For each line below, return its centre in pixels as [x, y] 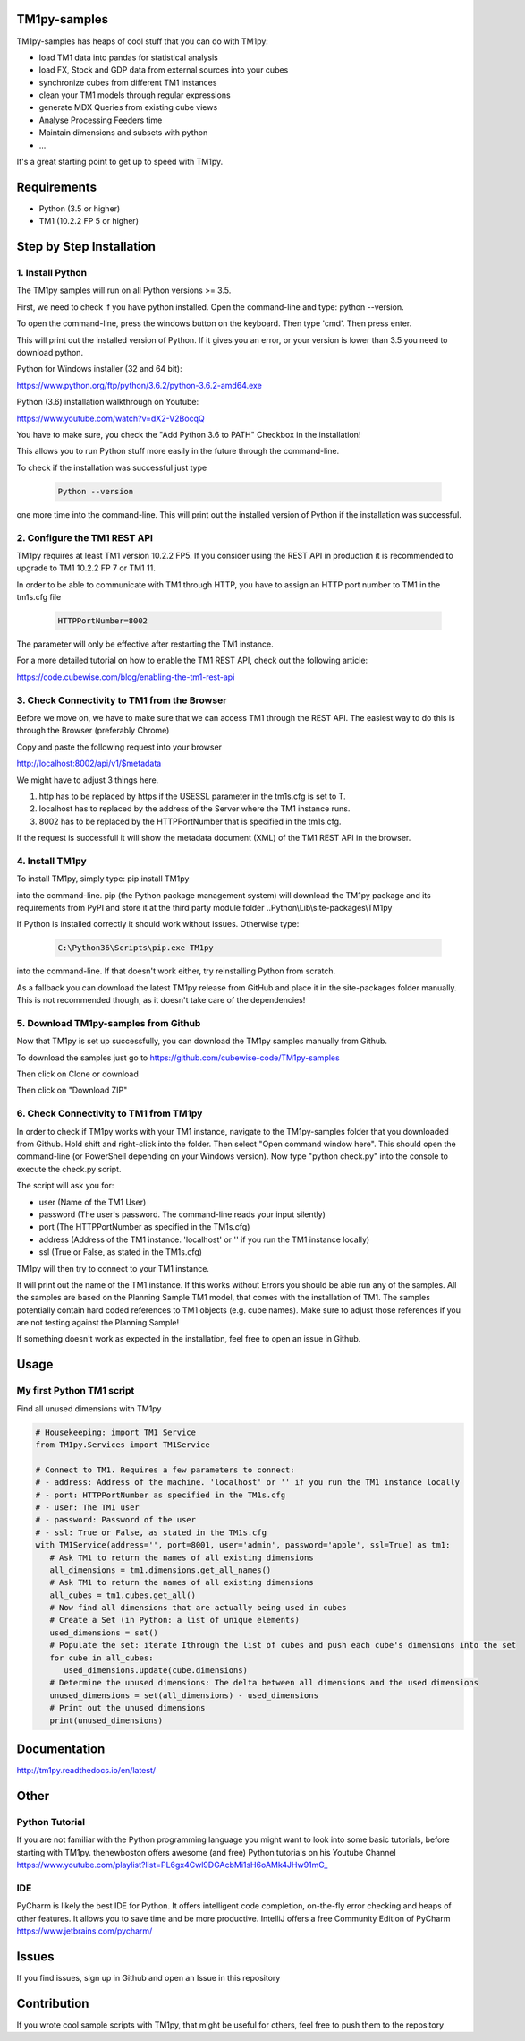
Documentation [61, 1749]
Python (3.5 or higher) [80, 208]
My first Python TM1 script [76, 1391]
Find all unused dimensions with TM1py [89, 1408]
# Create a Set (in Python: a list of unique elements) [174, 1620]
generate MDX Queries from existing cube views [128, 107]
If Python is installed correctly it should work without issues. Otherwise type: [158, 924]
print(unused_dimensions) [106, 1720]
